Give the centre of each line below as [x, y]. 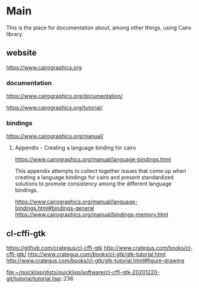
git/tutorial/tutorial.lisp [34, 279]
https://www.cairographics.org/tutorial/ [55, 108]
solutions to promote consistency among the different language [93, 184]
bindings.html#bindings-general [55, 208]
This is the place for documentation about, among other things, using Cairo [99, 28]
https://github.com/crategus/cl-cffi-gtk [55, 248]
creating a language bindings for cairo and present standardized [94, 178]
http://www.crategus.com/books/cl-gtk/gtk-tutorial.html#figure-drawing [95, 261]
